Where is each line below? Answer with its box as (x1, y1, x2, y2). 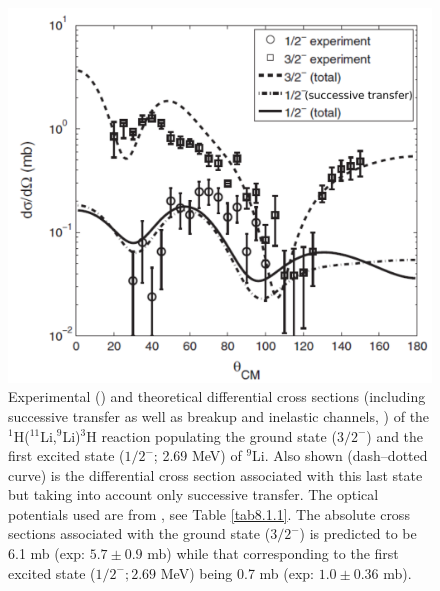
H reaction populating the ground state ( (86, 425, 337, 446)
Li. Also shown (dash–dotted (252, 445, 428, 466)
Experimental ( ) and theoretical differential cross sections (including (8, 386, 426, 407)
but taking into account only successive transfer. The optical (8, 484, 379, 505)
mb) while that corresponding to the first (147, 543, 399, 564)
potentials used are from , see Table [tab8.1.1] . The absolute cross (8, 503, 410, 524)
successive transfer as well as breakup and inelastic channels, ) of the (8, 405, 430, 426)
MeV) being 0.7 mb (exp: (160, 562, 315, 583)
